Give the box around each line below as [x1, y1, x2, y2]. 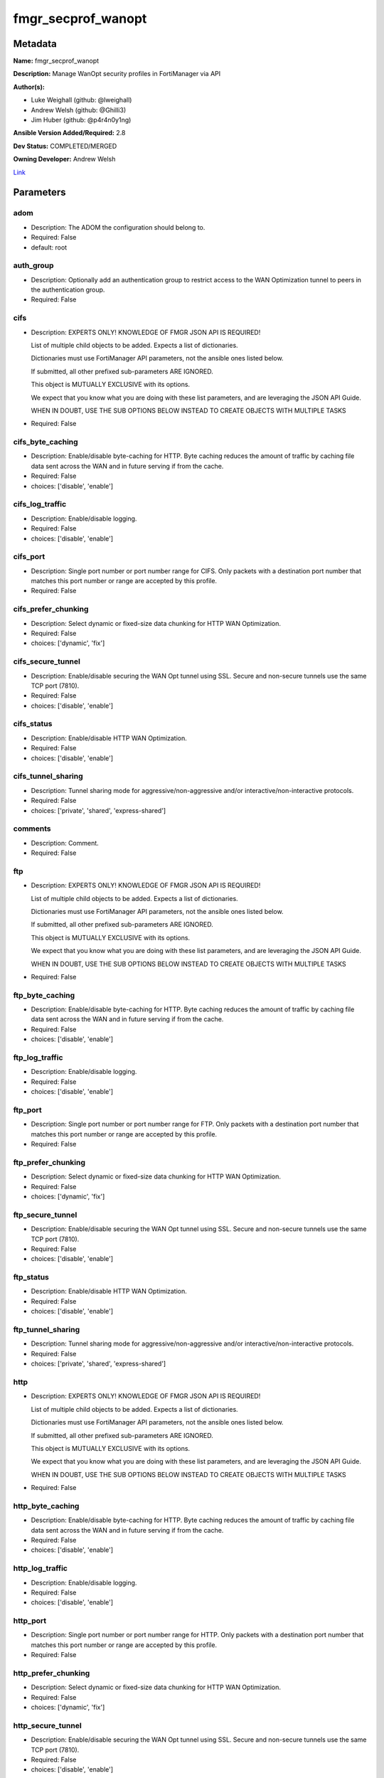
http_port [13, 1616, 46, 1626]
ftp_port [13, 1104, 42, 1114]
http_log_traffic [13, 1563, 68, 1573]
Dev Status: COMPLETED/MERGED [13, 142, 117, 150]
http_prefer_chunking [13, 1668, 90, 1678]
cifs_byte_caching [13, 437, 78, 447]
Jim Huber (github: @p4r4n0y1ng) [31, 116, 132, 124]
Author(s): [13, 82, 46, 91]
